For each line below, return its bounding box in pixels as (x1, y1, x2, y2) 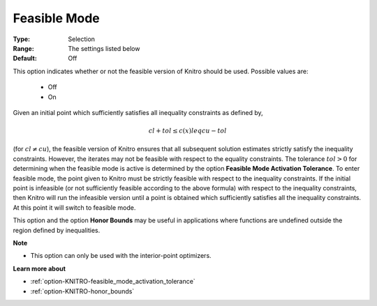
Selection (68, 35, 96, 43)
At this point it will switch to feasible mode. (13, 203, 136, 212)
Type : (13, 35, 31, 43)
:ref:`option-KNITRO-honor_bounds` (30, 286, 135, 296)
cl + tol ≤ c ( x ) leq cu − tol (148, 127, 227, 135)
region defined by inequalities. (13, 226, 101, 234)
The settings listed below (68, 44, 140, 52)
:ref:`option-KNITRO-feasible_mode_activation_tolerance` (30, 277, 195, 286)
